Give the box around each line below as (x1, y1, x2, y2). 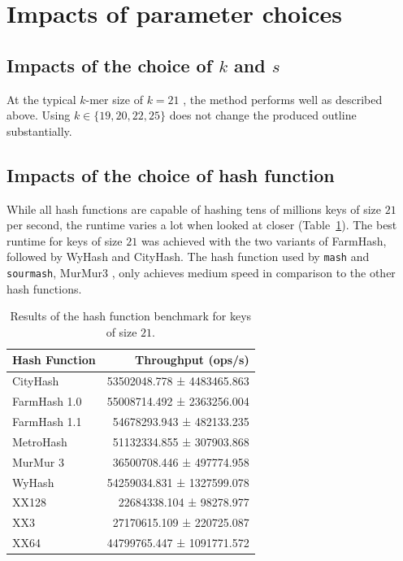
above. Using (6, 107, 71, 124)
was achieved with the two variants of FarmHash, (141, 232, 387, 249)
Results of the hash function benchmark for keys (10, 307, 252, 324)
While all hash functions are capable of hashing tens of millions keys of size (6, 200, 382, 217)
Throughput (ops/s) (135, 351, 249, 368)
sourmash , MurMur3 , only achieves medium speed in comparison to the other (6, 264, 396, 280)
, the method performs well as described (183, 90, 383, 107)
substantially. (6, 122, 72, 139)
